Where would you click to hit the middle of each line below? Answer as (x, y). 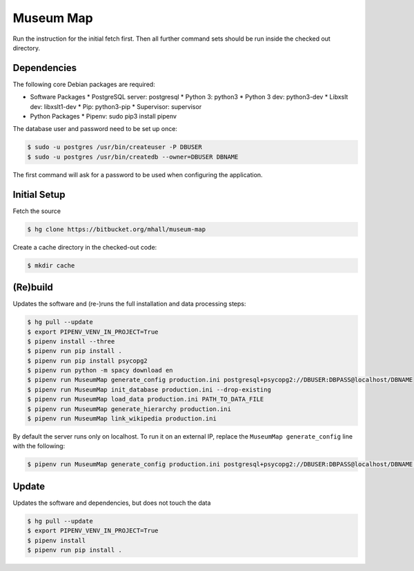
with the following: (39, 446)
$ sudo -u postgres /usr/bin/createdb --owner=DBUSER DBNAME (133, 157)
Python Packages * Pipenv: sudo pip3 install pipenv (103, 117)
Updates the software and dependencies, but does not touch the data (112, 503)
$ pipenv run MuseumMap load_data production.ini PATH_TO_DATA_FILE (146, 399)
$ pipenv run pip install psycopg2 (87, 361)
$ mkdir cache (51, 265)
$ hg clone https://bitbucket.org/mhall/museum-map (117, 229)
